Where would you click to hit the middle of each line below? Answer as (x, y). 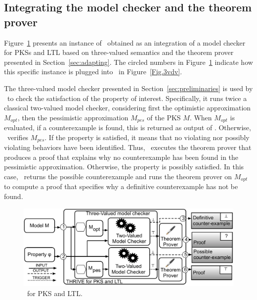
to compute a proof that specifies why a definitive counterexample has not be (121, 186)
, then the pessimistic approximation (73, 117)
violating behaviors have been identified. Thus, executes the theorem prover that (128, 147)
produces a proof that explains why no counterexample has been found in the (121, 157)
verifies (18, 137)
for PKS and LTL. (55, 293)
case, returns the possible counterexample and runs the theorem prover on (118, 176)
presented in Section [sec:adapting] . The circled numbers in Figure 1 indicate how (128, 62)
